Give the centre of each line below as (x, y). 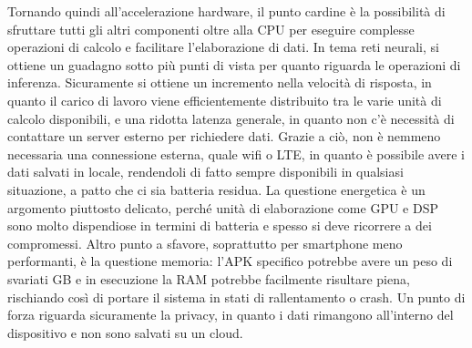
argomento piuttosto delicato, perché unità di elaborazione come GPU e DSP (223, 207)
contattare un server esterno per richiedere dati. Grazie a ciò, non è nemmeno (224, 136)
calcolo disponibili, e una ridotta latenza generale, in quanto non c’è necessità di (231, 118)
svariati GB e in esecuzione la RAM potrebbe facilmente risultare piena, (209, 278)
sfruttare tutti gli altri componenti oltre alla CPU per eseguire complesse (211, 29)
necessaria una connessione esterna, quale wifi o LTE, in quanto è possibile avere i (236, 154)
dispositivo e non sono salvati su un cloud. (125, 332)
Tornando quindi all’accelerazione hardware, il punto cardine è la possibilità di (226, 11)
